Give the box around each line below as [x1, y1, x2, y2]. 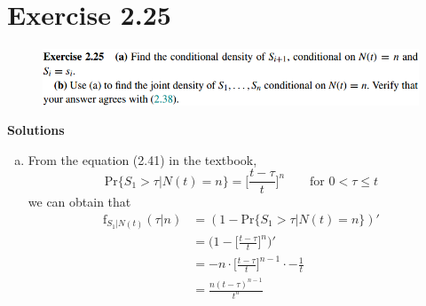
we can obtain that [28, 192, 131, 211]
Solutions [7, 121, 65, 139]
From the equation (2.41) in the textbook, [28, 150, 257, 169]
